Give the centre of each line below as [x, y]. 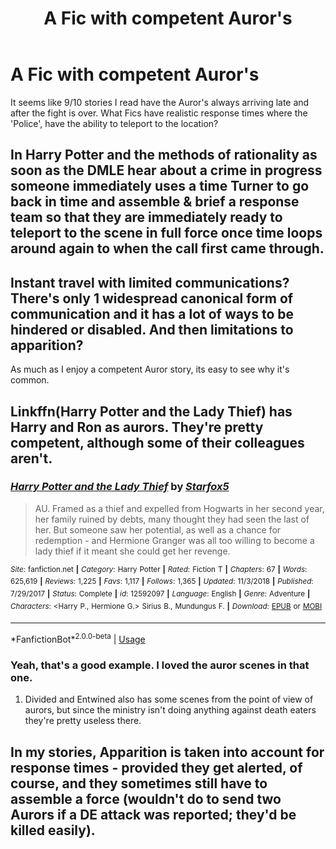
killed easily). [53, 830]
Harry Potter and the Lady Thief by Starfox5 [120, 487]
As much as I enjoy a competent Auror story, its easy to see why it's [150, 369]
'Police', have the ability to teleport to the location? [114, 123]
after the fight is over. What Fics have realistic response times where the [159, 113]
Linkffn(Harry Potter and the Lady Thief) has [151, 411]
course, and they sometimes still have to [139, 783]
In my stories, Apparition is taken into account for [167, 752]
